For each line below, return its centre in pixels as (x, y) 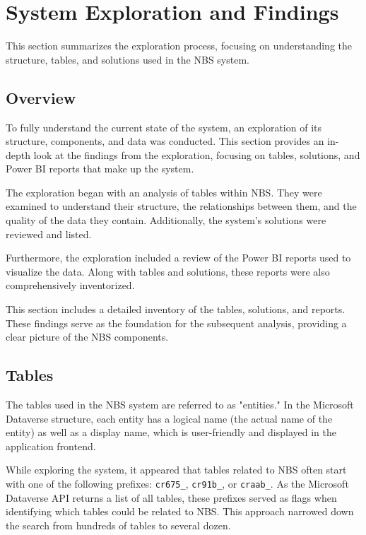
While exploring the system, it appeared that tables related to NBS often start (176, 470)
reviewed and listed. (49, 234)
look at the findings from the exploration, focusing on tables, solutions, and (197, 154)
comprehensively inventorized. (70, 285)
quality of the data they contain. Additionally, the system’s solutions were (166, 220)
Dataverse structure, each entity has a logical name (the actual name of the (169, 418)
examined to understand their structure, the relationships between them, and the (181, 206)
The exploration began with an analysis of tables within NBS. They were (164, 192)
